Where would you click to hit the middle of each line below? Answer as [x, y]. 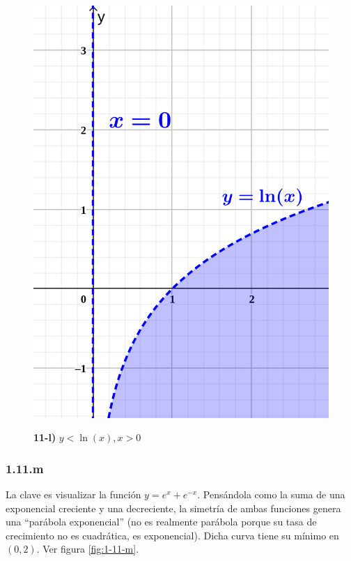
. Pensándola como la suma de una [271, 494]
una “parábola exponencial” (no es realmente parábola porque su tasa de [161, 522]
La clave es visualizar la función [73, 494]
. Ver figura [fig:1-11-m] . [88, 549]
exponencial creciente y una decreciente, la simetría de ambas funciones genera [173, 508]
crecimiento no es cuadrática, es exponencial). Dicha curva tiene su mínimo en [172, 535]
